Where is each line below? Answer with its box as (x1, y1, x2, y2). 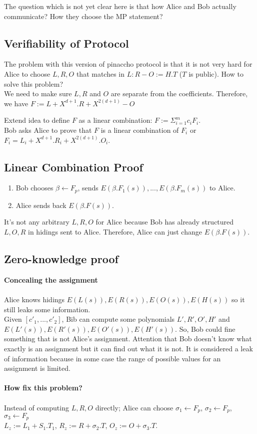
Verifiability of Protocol (4, 35, 129, 51)
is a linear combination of (100, 124, 179, 135)
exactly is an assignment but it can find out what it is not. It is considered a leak (4, 343, 253, 353)
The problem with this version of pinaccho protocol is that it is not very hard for (4, 59, 252, 69)
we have (4, 98, 28, 108)
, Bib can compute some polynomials (61, 314, 175, 324)
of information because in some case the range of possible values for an (4, 353, 221, 363)
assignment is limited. (4, 363, 70, 373)
